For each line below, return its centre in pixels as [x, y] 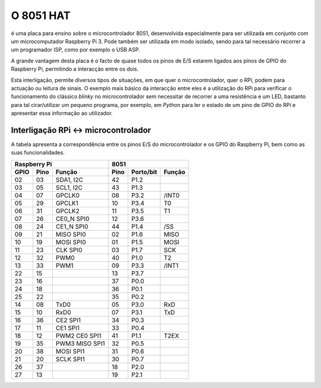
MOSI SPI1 [70, 351]
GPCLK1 [67, 203]
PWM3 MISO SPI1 [80, 343]
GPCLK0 [68, 195]
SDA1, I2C [69, 179]
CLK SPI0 [69, 250]
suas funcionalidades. [38, 153]
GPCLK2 [67, 211]
